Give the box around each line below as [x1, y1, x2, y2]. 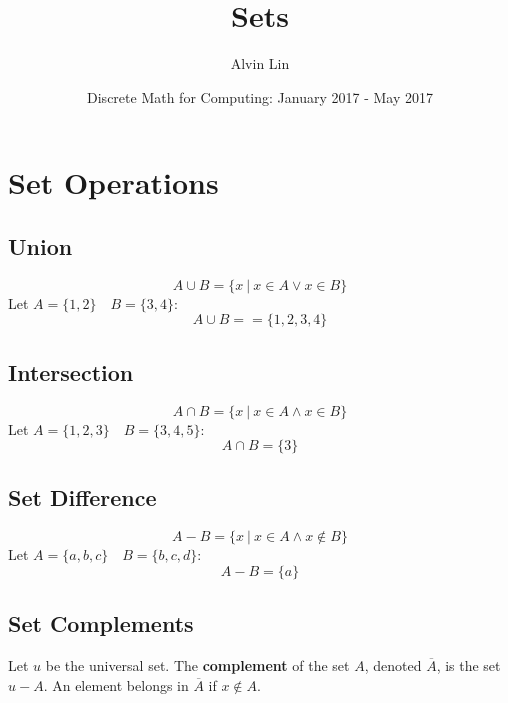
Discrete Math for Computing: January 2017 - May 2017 [87, 86, 433, 107]
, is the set [436, 655, 501, 676]
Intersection [8, 356, 134, 387]
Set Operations [8, 162, 219, 203]
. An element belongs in [43, 674, 189, 695]
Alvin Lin [230, 53, 290, 74]
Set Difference [8, 482, 157, 513]
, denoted [364, 655, 422, 676]
